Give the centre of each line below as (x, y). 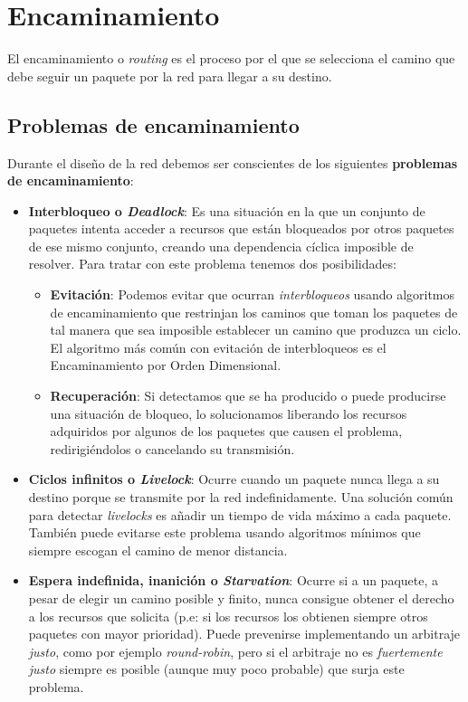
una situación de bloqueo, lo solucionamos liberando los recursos (229, 413)
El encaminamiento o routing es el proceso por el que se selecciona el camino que (231, 58)
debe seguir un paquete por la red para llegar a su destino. (170, 76)
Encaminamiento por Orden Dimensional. (166, 365)
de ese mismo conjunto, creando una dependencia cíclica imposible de (221, 246)
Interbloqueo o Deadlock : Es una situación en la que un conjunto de (227, 210)
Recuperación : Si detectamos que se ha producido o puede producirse (248, 396)
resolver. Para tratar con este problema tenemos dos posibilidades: (212, 264)
